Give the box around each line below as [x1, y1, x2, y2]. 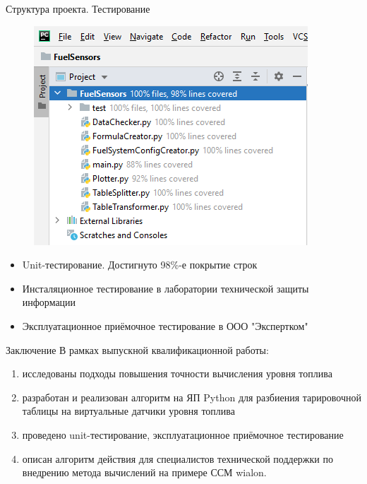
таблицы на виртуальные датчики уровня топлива [22, 403, 235, 418]
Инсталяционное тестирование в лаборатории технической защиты [22, 281, 309, 295]
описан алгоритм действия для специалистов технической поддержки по [22, 451, 333, 466]
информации [22, 295, 76, 309]
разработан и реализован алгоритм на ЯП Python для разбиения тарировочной [22, 389, 361, 404]
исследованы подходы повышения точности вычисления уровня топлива [22, 366, 332, 381]
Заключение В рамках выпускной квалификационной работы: [6, 342, 269, 357]
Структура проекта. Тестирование [6, 1, 150, 16]
